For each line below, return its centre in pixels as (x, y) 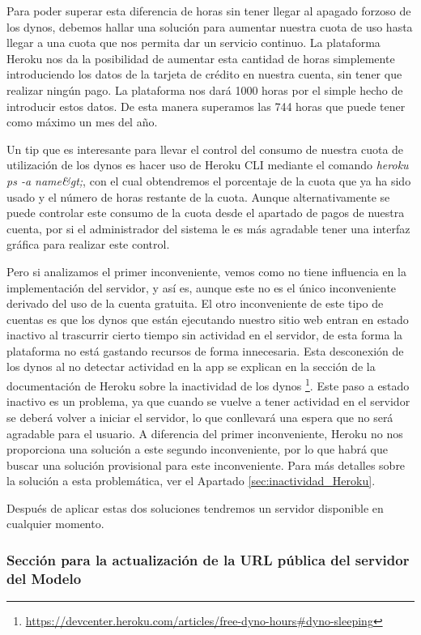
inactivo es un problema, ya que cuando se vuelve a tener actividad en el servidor (208, 401)
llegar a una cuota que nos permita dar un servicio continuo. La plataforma (193, 43)
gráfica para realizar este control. (88, 244)
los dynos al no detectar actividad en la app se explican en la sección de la (191, 367)
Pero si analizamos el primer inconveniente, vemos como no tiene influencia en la (206, 271)
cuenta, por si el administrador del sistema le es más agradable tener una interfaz (208, 228)
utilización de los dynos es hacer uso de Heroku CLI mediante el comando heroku (208, 165)
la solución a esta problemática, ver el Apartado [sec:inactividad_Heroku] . (191, 481)
